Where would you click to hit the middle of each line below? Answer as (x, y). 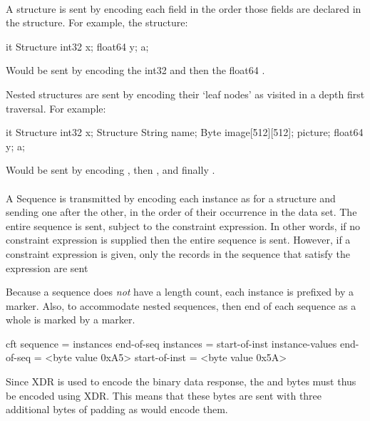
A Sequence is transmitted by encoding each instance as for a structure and (171, 198)
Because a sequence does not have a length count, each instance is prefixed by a (180, 292)
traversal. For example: (56, 108)
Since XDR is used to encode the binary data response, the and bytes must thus (181, 381)
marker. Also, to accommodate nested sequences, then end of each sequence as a (181, 305)
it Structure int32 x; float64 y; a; (77, 46)
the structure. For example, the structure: (97, 22)
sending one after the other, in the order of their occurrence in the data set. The (181, 212)
